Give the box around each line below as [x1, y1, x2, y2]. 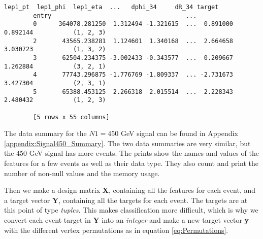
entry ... [33, 12, 197, 19]
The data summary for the [4, 128, 87, 139]
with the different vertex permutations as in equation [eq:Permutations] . [4, 224, 228, 235]
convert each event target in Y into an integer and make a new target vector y [4, 214, 249, 225]
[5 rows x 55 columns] [33, 113, 110, 121]
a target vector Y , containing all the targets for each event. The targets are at [4, 194, 248, 205]
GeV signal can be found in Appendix [120, 128, 238, 139]
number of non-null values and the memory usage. [4, 167, 160, 178]
